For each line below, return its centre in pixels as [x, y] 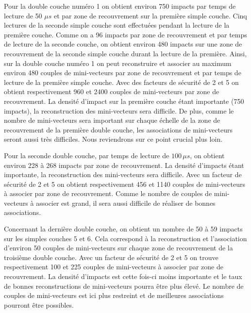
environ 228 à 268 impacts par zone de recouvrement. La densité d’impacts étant [124, 165]
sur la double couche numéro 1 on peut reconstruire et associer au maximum [118, 63]
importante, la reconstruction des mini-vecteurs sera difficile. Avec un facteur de [123, 174]
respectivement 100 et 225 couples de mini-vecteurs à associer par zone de [114, 267]
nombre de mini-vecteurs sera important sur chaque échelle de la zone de [112, 120]
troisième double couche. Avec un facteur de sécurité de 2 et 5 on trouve [111, 257]
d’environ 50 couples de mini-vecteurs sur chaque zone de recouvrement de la [118, 248]
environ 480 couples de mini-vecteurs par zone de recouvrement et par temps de [123, 73]
